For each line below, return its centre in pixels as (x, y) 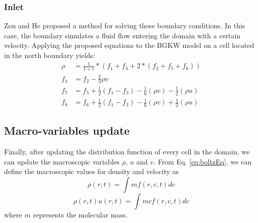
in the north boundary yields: (50, 55)
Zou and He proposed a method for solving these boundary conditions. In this (125, 25)
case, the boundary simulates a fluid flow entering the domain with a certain (122, 35)
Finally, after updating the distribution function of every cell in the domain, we (127, 152)
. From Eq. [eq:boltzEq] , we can (203, 161)
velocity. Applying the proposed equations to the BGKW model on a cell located (129, 45)
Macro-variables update (67, 130)
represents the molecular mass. (80, 215)
